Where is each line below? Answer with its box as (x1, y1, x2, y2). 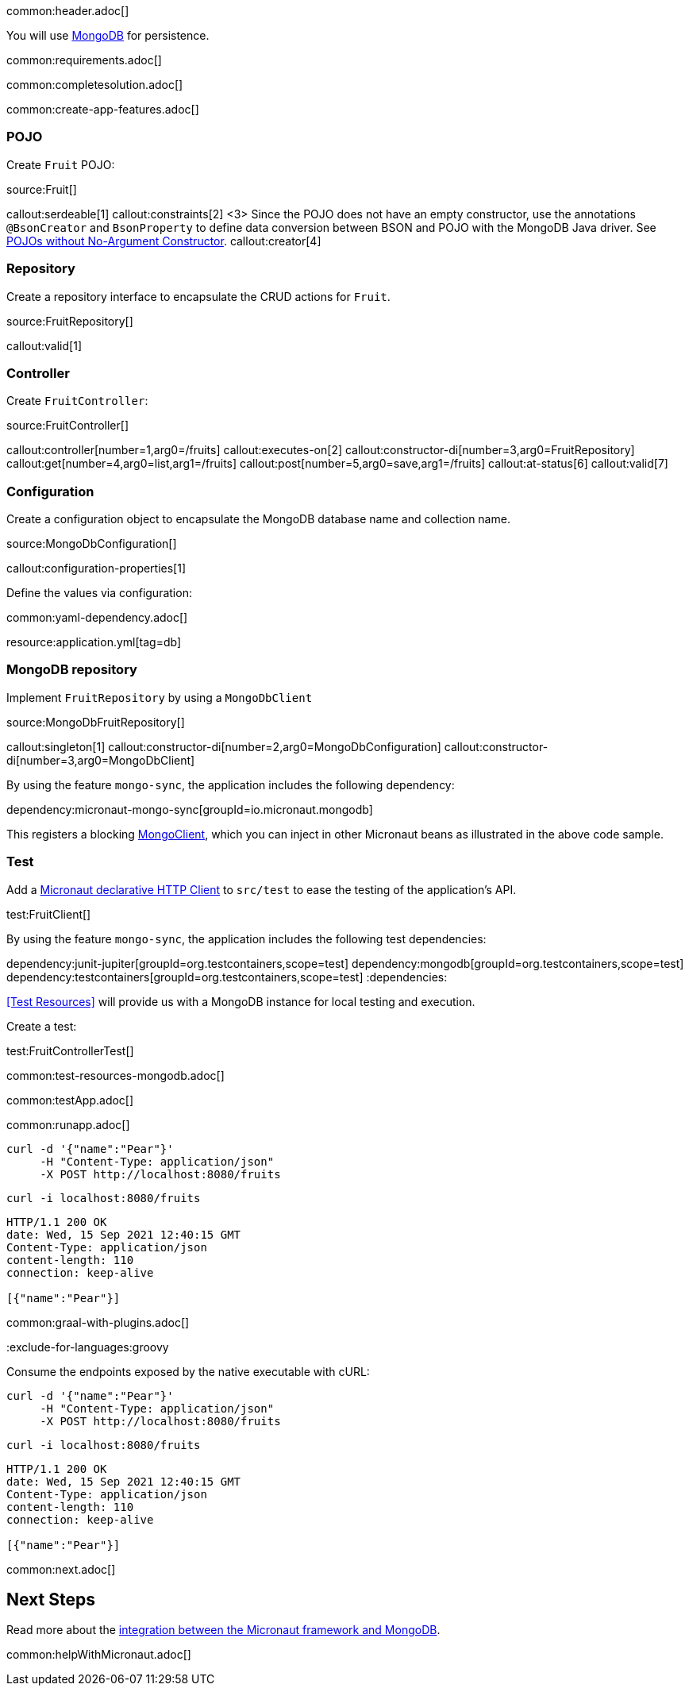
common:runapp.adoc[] (6, 1117, 130, 1131)
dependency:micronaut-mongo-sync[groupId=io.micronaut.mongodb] (6, 802, 373, 816)
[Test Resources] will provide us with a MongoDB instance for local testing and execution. (6, 994, 475, 1008)
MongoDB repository (6, 661, 137, 678)
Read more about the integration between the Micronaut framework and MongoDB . (6, 1623, 441, 1637)
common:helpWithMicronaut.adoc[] (6, 1648, 191, 1662)
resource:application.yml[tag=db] (6, 635, 182, 649)
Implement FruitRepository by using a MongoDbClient (6, 690, 313, 704)
